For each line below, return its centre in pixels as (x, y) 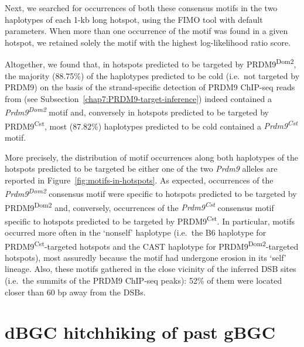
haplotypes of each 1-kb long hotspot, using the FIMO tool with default (134, 19)
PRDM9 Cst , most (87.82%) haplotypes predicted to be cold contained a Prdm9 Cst (151, 125)
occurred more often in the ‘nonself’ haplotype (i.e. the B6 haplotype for (136, 232)
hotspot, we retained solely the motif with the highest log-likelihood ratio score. (148, 42)
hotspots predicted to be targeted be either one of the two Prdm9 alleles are (141, 169)
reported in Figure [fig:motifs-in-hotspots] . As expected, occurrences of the (139, 180)
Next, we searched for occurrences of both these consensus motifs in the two (141, 8)
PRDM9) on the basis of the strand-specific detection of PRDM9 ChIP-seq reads (150, 87)
